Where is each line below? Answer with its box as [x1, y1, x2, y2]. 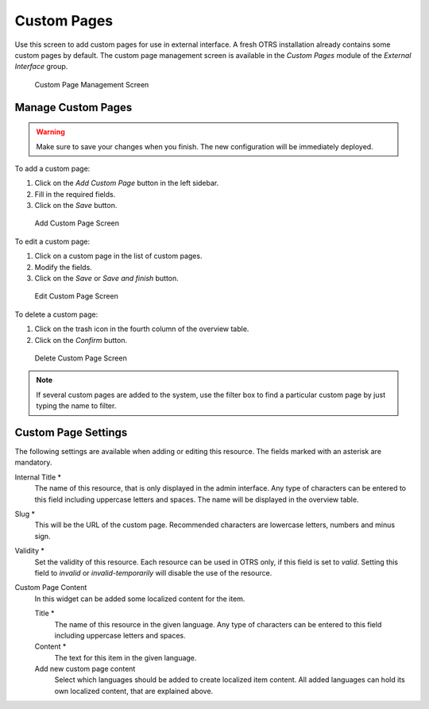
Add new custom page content [34, 664, 136, 674]
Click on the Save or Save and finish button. [34, 274, 179, 283]
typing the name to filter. [36, 401, 117, 410]
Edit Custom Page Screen [34, 291, 118, 301]
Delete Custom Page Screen [34, 353, 127, 363]
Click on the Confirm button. [34, 335, 127, 345]
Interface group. [14, 62, 68, 71]
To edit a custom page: [14, 237, 91, 246]
